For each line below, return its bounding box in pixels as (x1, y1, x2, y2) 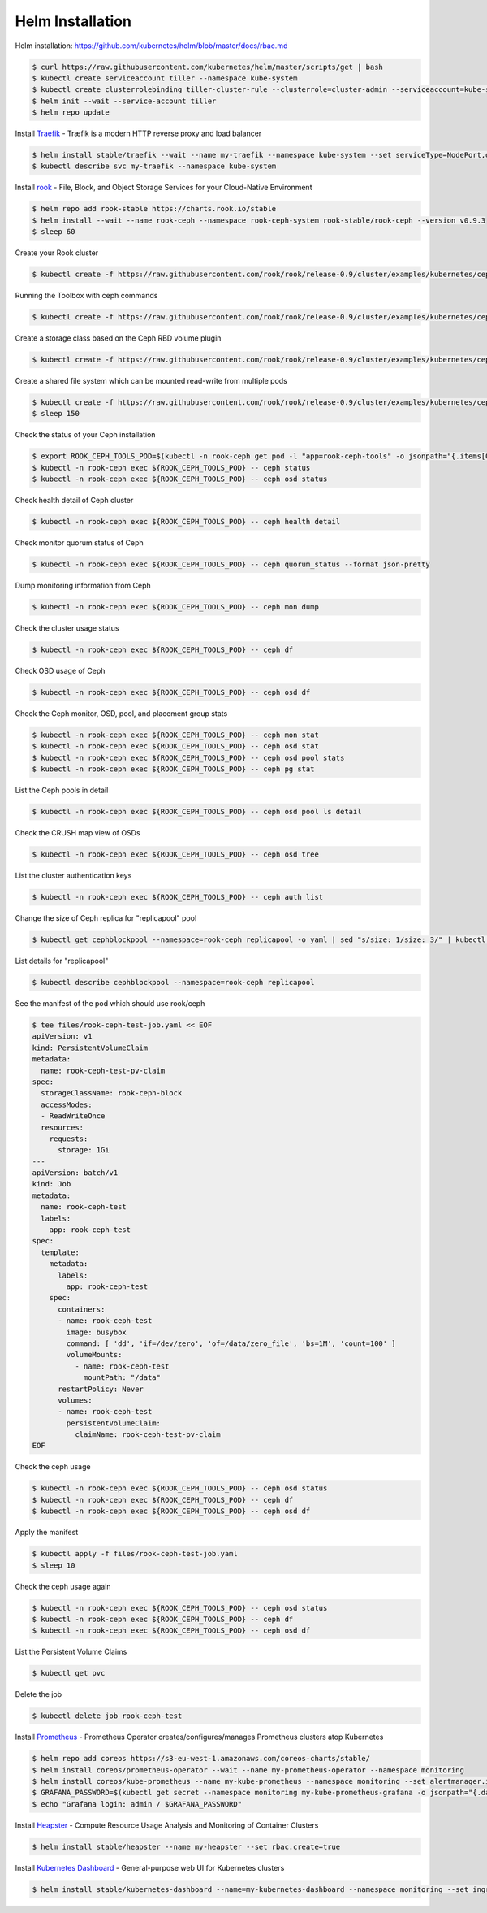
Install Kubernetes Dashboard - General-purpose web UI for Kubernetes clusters (15, 1863, 285, 1872)
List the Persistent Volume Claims (15, 1646, 127, 1657)
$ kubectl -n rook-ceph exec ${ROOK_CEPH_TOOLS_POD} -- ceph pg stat (32, 765, 315, 774)
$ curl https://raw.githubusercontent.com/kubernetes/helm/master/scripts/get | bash (32, 62, 383, 72)
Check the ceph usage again (15, 1581, 111, 1591)
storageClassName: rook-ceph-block (41, 1089, 183, 1098)
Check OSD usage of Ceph (15, 666, 106, 676)
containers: (58, 1304, 106, 1314)
